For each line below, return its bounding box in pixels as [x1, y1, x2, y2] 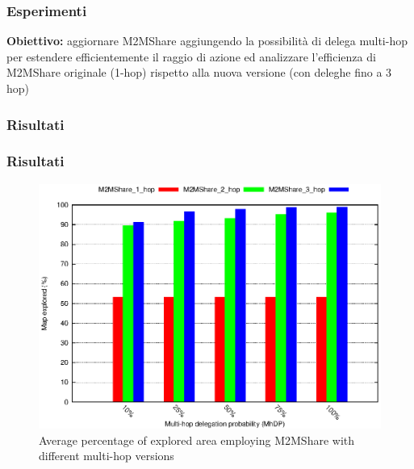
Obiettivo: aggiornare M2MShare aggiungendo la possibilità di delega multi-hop [6, 32, 408, 49]
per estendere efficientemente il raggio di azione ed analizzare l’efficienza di [6, 48, 376, 65]
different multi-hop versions [39, 447, 174, 464]
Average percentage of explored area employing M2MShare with [39, 431, 355, 448]
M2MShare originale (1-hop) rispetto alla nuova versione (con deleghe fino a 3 [6, 64, 392, 81]
